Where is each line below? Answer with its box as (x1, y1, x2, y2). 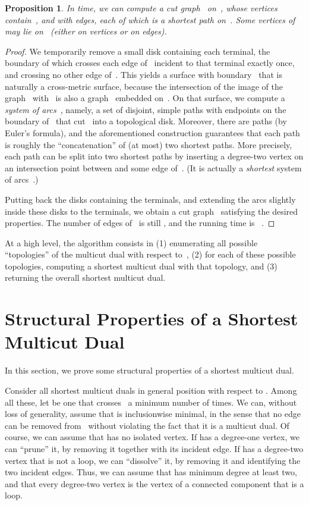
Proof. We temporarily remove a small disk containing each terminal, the (5, 45, 270, 57)
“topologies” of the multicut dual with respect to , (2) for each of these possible (5, 248, 296, 261)
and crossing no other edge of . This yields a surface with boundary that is (5, 68, 282, 80)
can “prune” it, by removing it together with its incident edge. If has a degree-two (5, 442, 304, 454)
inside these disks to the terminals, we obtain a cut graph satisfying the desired (5, 205, 298, 217)
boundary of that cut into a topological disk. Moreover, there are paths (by (5, 115, 287, 127)
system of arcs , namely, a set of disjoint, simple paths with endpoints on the (5, 103, 286, 115)
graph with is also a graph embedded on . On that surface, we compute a (5, 92, 285, 104)
